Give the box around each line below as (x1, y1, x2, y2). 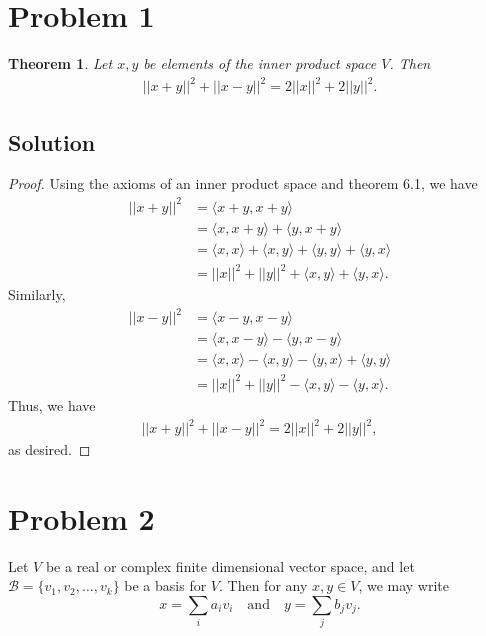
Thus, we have (8, 394, 96, 415)
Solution (8, 126, 96, 157)
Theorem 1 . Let (8, 53, 113, 74)
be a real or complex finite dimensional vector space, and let (45, 555, 415, 576)
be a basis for (124, 575, 207, 596)
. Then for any (219, 575, 308, 596)
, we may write (358, 575, 450, 596)
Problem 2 (8, 497, 155, 538)
